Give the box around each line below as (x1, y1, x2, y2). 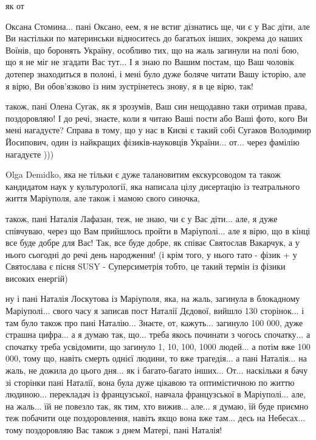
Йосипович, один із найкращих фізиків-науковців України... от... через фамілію (5, 135, 300, 148)
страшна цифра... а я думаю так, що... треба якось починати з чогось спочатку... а (5, 328, 311, 341)
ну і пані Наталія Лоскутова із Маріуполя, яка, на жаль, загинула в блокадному (5, 292, 300, 305)
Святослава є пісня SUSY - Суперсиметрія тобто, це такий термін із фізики (5, 260, 286, 273)
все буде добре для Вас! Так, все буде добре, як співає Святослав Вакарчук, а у (5, 236, 300, 249)
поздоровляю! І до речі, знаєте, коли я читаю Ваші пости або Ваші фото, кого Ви (5, 111, 308, 124)
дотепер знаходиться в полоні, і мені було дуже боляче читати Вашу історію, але (5, 67, 306, 80)
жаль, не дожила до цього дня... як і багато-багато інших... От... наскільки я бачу (5, 364, 308, 377)
